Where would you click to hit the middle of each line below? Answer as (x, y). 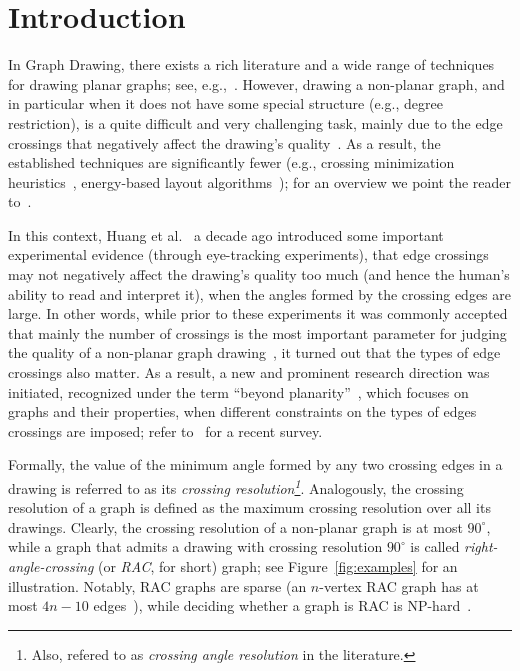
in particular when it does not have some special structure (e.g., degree (225, 103)
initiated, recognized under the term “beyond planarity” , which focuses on (238, 391)
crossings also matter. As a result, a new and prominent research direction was (249, 372)
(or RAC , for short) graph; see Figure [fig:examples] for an (278, 566)
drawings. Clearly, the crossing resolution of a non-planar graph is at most (235, 526)
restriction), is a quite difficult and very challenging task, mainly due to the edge (255, 122)
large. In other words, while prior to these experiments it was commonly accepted (258, 313)
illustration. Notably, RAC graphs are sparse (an (157, 585)
